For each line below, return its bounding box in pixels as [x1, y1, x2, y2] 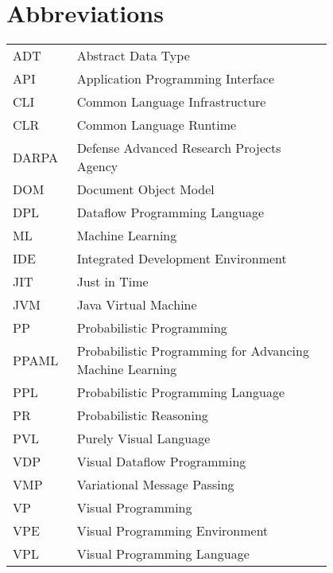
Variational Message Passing [76, 475, 234, 494]
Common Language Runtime [76, 115, 237, 134]
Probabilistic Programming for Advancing [76, 341, 309, 361]
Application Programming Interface [76, 69, 275, 88]
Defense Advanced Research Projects [76, 138, 281, 158]
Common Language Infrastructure [76, 92, 266, 111]
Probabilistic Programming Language [76, 383, 285, 402]
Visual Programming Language [76, 544, 250, 563]
